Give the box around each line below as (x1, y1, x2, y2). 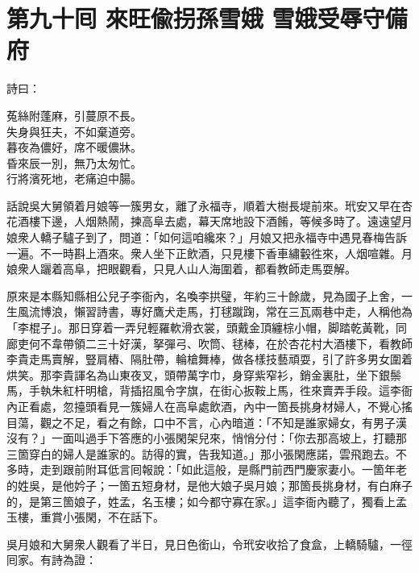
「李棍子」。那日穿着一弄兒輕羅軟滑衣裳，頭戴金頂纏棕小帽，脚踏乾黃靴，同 (6, 319, 407, 336)
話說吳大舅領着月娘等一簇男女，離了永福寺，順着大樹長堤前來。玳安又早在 (6, 197, 401, 214)
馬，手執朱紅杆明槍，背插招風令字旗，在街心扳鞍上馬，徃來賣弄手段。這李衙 (6, 382, 413, 399)
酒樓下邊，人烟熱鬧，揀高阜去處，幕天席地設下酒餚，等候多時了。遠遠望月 (17, 213, 413, 230)
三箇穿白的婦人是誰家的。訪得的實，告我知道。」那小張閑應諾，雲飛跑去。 (6, 445, 396, 462)
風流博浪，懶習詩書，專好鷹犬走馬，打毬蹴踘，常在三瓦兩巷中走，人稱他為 (17, 303, 413, 320)
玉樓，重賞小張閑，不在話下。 (6, 509, 164, 525)
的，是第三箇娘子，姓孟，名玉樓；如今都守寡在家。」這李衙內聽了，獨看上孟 (6, 492, 407, 509)
